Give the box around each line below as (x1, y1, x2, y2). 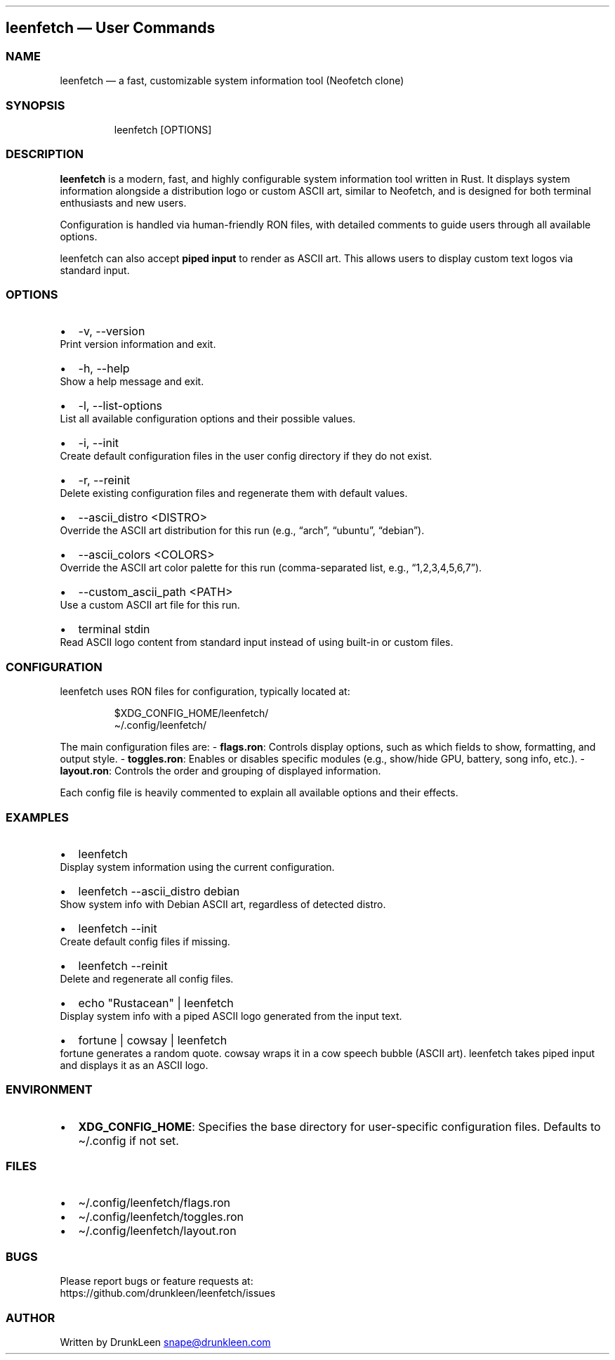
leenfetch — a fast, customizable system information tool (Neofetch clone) (60, 75, 404, 87)
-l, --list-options (78, 399, 163, 413)
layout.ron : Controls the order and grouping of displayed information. (60, 765, 381, 777)
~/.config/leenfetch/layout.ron (78, 1224, 237, 1238)
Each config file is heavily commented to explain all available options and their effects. (60, 786, 458, 799)
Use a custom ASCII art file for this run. (60, 599, 240, 611)
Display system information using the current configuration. (60, 860, 335, 873)
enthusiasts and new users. (60, 196, 187, 209)
